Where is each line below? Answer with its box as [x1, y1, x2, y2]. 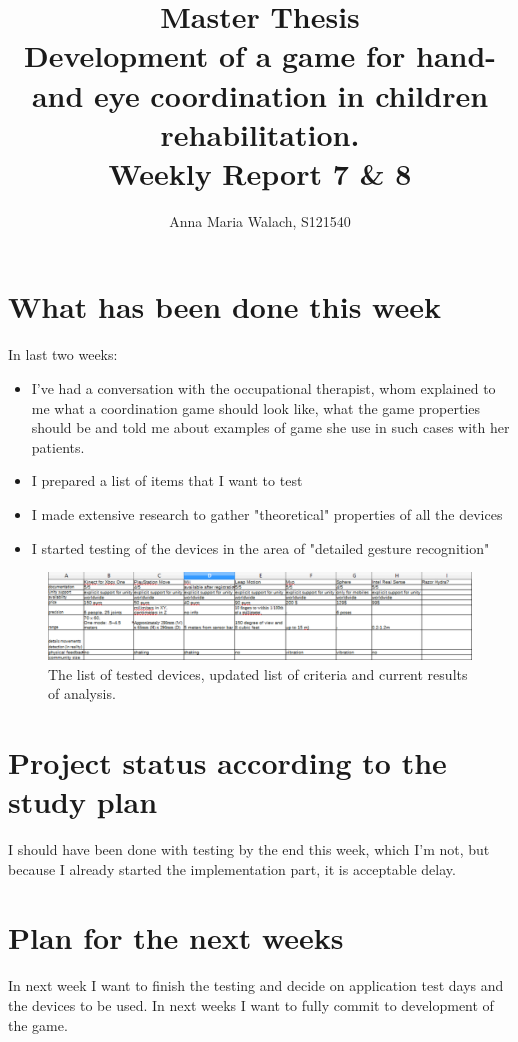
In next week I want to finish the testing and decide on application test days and [8, 975, 504, 996]
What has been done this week [8, 286, 441, 327]
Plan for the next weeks [8, 917, 344, 958]
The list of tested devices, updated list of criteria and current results [48, 663, 468, 684]
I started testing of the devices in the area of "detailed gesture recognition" [31, 537, 490, 558]
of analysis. [48, 683, 116, 704]
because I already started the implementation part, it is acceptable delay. [8, 858, 456, 879]
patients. [31, 436, 85, 457]
